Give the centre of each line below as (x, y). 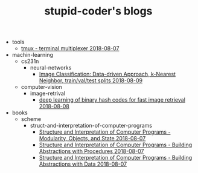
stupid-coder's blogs (98, 11)
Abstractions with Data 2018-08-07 (83, 164)
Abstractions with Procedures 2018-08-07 (91, 151)
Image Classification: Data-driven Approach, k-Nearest (107, 74)
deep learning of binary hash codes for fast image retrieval (112, 100)
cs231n (30, 61)
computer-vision (41, 87)
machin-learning (32, 55)
